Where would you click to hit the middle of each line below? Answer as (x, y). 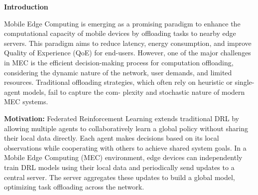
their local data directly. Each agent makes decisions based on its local (112, 138)
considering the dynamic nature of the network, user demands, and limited (118, 72)
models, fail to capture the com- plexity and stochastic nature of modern (134, 92)
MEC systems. (26, 101)
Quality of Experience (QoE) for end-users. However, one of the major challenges (128, 53)
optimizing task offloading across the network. (74, 187)
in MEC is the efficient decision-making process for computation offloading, (119, 62)
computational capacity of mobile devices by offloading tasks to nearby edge (120, 33)
